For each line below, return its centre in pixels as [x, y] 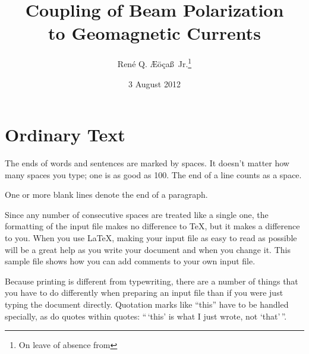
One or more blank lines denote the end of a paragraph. [106, 195]
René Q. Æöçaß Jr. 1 [154, 63]
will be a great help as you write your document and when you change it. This [148, 249]
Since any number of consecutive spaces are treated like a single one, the [137, 214]
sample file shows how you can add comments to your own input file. [130, 261]
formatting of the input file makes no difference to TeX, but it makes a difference [152, 226]
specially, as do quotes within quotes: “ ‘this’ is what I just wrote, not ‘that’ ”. [146, 316]
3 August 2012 [154, 83]
